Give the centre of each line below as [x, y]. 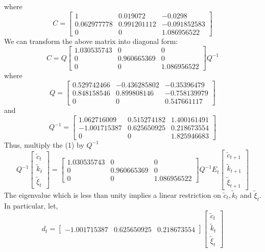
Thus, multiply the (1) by [44, 144]
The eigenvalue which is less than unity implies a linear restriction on [113, 195]
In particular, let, [31, 205]
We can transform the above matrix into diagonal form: [91, 41]
